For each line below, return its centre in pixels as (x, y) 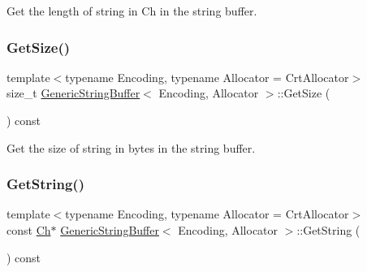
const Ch (29, 230)
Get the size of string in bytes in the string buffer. (131, 147)
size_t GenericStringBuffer (73, 93)
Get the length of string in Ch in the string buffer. (132, 11)
